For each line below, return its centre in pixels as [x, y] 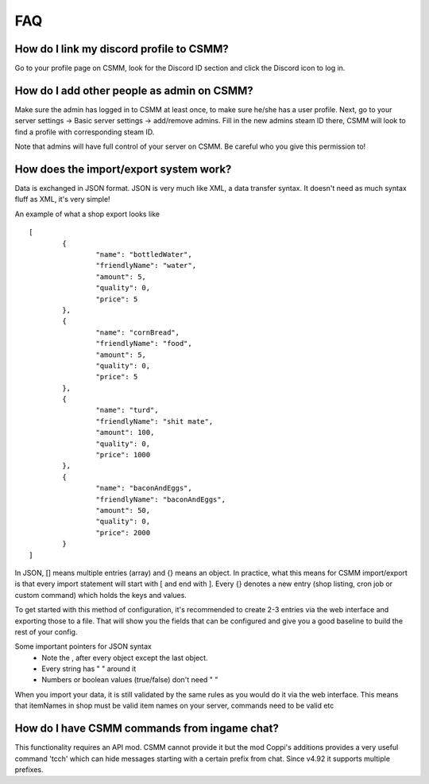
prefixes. [29, 769]
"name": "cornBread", [138, 332]
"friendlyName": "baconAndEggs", [161, 499]
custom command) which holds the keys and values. [100, 595]
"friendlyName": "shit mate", [155, 421]
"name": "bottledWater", [144, 254]
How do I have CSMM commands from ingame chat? [147, 729]
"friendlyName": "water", [146, 266]
